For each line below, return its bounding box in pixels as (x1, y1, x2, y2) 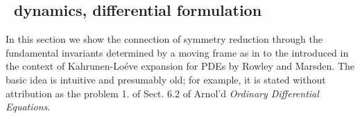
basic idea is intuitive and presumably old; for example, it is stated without (6, 72, 326, 86)
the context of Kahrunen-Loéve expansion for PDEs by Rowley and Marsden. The (6, 59, 355, 73)
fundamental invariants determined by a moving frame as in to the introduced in (6, 45, 349, 59)
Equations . (6, 99, 51, 114)
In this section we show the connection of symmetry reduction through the (6, 32, 323, 46)
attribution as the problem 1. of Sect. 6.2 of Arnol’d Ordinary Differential (6, 86, 319, 100)
